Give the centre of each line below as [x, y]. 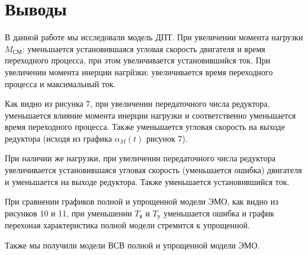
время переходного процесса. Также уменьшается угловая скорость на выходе [145, 127]
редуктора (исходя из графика [58, 138]
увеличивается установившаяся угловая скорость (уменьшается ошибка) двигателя [153, 170]
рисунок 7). [167, 138]
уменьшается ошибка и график [219, 213]
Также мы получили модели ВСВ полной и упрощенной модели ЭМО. [132, 245]
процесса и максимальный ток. [60, 83]
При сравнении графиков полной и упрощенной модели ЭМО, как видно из [142, 201]
